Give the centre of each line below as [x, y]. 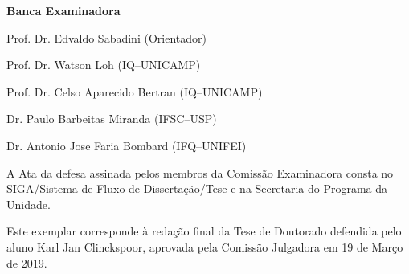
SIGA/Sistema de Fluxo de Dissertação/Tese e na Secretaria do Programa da [197, 188]
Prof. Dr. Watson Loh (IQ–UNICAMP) [104, 65]
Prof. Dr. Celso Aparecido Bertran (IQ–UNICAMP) [135, 91]
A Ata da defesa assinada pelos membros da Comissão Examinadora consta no [200, 172]
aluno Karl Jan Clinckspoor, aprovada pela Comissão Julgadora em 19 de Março [205, 246]
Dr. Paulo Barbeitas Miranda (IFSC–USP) [112, 119]
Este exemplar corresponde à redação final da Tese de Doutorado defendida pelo [204, 231]
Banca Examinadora [63, 10]
